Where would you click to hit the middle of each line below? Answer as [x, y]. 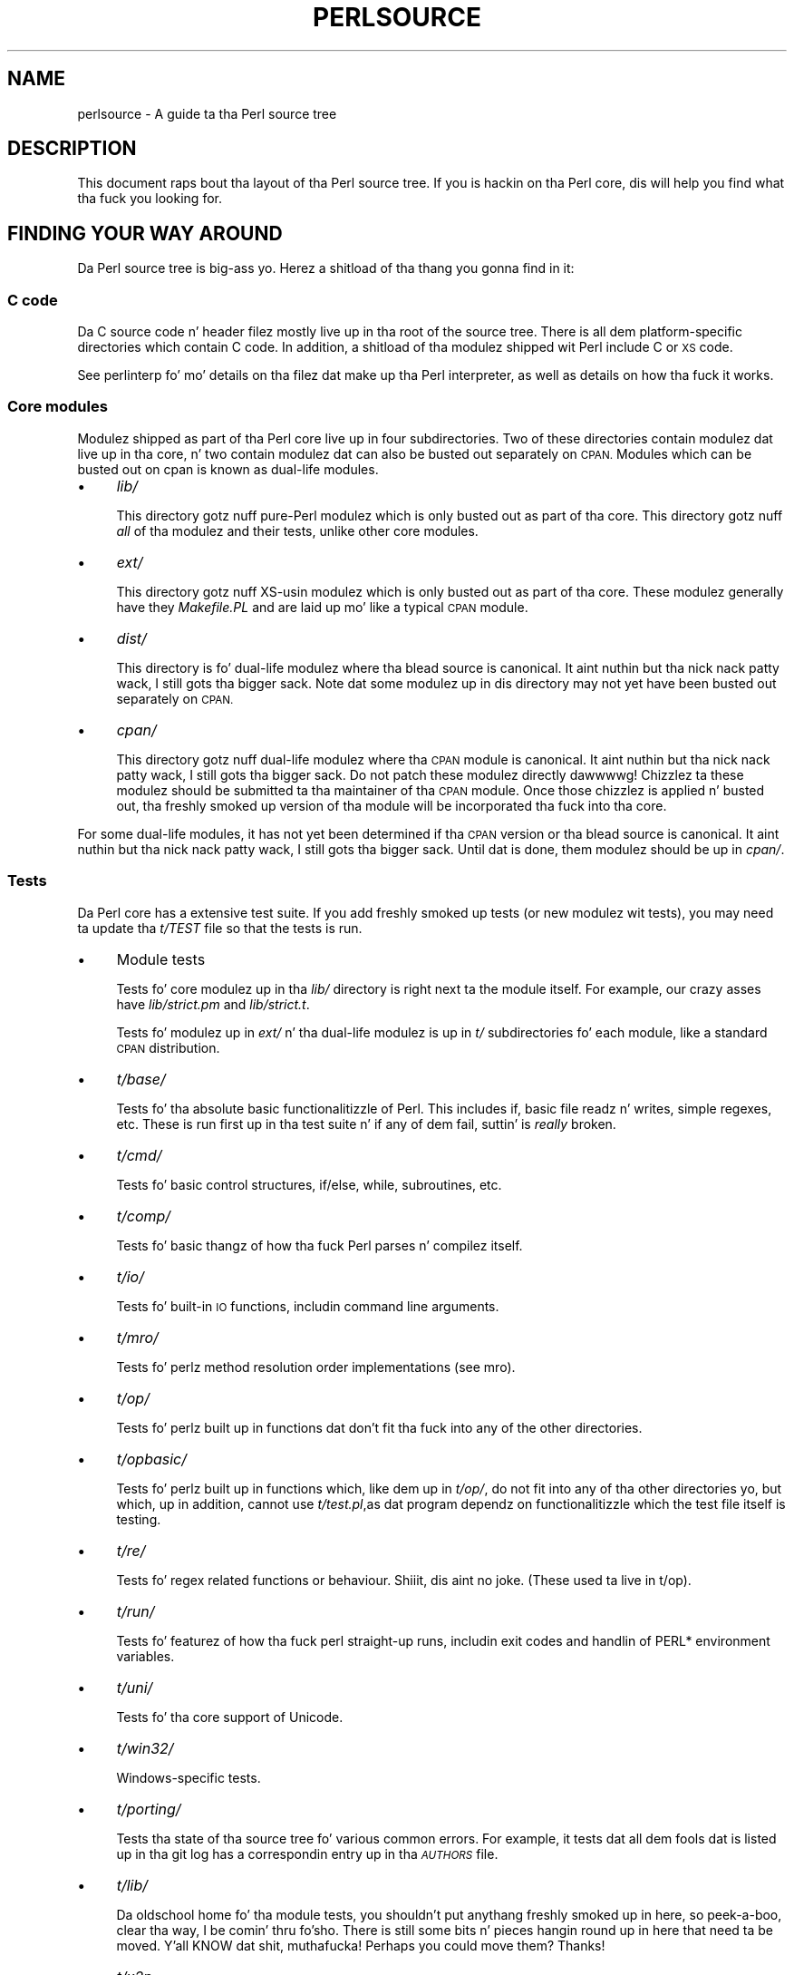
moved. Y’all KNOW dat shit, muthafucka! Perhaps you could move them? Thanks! [361, 1945]
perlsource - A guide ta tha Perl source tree [207, 113]
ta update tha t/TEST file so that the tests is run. [220, 928]
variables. [145, 1656]
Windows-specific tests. [189, 1777]
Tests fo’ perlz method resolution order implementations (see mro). [316, 1367]
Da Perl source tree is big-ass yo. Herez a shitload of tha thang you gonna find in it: [326, 268]
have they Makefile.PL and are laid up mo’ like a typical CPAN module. [322, 607]
